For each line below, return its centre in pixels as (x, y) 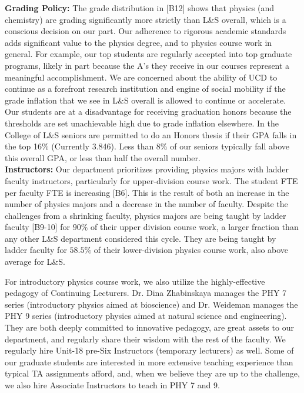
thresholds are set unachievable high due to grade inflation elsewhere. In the (142, 123)
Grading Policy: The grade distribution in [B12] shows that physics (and (140, 8)
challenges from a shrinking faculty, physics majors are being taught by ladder (146, 215)
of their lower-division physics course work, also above (191, 250)
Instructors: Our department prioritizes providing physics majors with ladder (147, 169)
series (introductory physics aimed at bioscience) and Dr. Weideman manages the (151, 304)
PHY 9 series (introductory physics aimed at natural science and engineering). (146, 316)
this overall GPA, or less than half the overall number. (103, 157)
